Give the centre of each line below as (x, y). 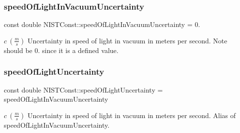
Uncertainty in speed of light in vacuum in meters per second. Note (127, 40)
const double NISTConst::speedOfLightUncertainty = (83, 89)
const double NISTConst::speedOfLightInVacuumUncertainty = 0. (102, 24)
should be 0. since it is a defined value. (61, 50)
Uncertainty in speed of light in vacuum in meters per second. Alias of (132, 115)
